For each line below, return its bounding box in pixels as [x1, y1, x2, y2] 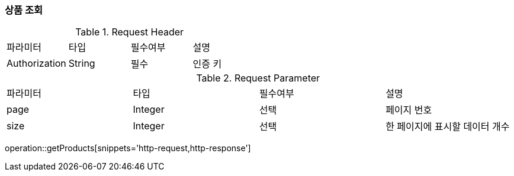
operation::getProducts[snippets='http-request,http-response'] [5, 143, 251, 154]
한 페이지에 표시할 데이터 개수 [386, 120, 510, 133]
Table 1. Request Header [75, 26, 184, 38]
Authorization [7, 57, 66, 70]
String [68, 57, 95, 70]
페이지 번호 [386, 104, 432, 116]
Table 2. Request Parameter [196, 72, 320, 84]
